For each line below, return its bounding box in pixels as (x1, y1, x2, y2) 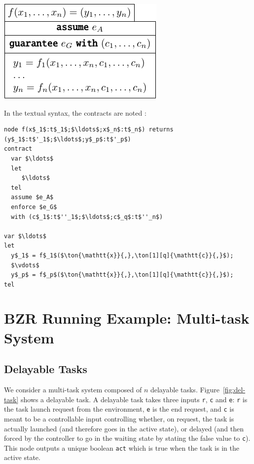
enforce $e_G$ (11, 203, 57, 211)
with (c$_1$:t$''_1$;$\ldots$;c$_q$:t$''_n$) (11, 213, 163, 220)
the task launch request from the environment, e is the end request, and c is (4, 404, 234, 414)
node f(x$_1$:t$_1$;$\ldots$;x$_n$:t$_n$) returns (4, 126, 174, 133)
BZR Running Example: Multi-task (4, 308, 250, 328)
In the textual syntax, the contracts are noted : (4, 107, 146, 118)
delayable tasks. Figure (150, 384, 219, 395)
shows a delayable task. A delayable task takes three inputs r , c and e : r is (20, 394, 248, 404)
